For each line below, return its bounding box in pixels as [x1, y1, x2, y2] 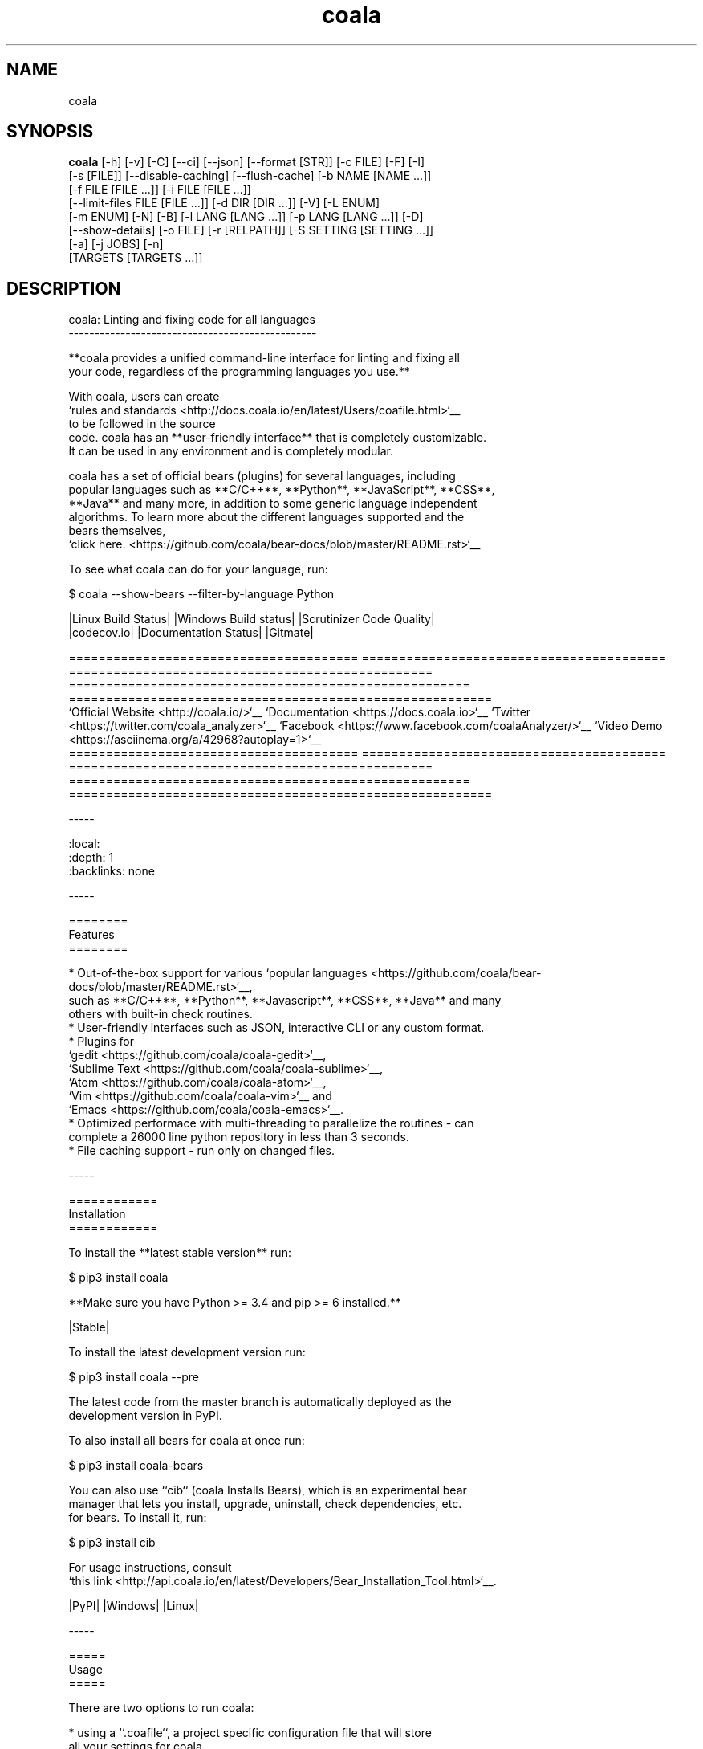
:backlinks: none [68, 864, 155, 879]
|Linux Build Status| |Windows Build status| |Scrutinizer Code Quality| [68, 612, 435, 626]
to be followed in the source [68, 417, 216, 431]
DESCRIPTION [6, 278, 121, 299]
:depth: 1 [68, 850, 114, 865]
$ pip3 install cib [68, 1535, 156, 1550]
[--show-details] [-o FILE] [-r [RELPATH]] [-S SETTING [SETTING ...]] [68, 223, 434, 238]
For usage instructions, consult [68, 1560, 232, 1575]
